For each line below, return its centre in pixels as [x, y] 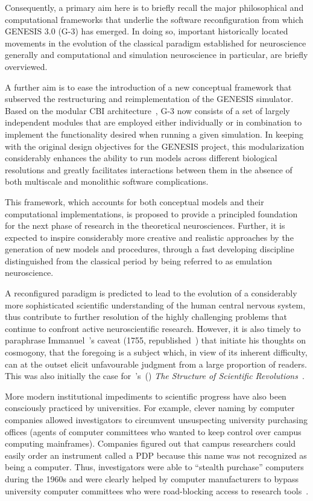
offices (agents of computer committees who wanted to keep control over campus [153, 431]
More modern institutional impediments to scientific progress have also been [146, 396]
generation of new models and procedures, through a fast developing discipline [150, 249]
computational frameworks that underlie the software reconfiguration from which [154, 19]
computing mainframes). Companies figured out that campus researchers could [150, 443]
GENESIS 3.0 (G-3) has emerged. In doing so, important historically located [147, 31]
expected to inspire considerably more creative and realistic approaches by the [149, 237]
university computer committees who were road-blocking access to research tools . [157, 490]
